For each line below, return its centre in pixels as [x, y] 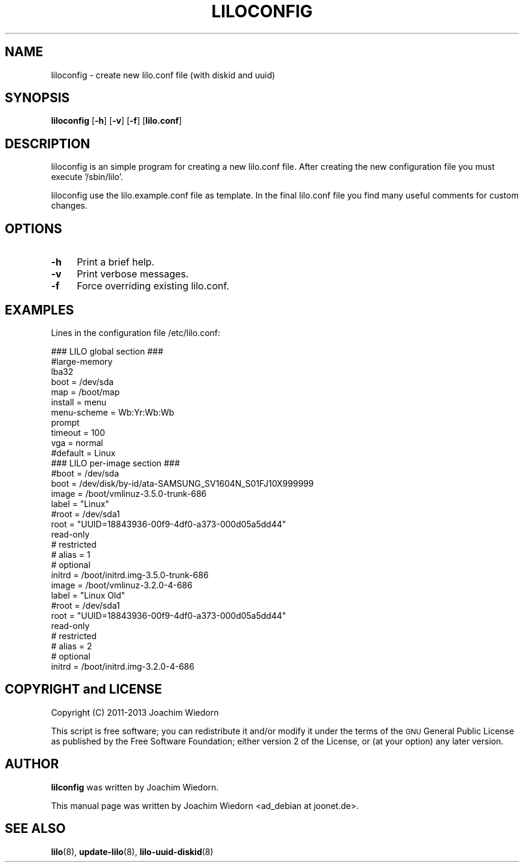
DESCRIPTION [48, 144]
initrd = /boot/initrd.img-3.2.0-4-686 [123, 666]
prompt [65, 422]
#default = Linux [83, 453]
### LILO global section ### [107, 351]
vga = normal [77, 442]
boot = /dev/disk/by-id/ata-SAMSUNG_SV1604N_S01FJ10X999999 [182, 483]
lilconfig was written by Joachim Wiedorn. [135, 787]
